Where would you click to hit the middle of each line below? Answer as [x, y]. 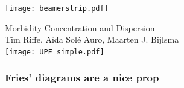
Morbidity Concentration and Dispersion [80, 27]
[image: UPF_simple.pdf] [55, 52]
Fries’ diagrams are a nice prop [82, 78]
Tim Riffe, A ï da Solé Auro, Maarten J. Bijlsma [92, 39]
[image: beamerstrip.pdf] [57, 8]
